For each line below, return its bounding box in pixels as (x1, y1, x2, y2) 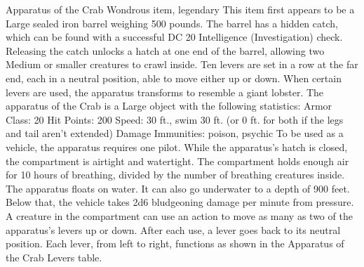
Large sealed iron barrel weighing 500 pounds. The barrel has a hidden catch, (6, 15, 338, 30)
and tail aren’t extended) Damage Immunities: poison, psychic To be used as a (6, 126, 344, 141)
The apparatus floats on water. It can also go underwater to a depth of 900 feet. (6, 181, 350, 195)
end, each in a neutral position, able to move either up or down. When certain (6, 70, 342, 85)
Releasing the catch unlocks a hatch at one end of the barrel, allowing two (6, 43, 325, 58)
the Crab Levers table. (6, 249, 102, 264)
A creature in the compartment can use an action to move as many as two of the (6, 208, 353, 223)
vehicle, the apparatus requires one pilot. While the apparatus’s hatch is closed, (6, 139, 348, 154)
